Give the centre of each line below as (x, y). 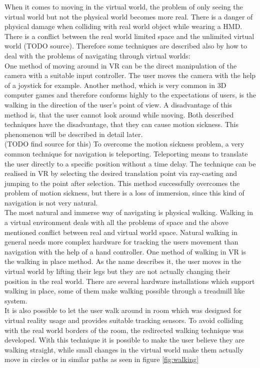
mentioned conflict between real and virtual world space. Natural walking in (121, 232)
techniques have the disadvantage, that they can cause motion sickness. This (121, 124)
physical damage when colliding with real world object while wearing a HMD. (123, 26)
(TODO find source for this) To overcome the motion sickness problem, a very (124, 144)
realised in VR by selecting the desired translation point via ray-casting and (121, 173)
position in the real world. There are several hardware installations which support (130, 281)
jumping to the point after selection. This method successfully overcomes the (122, 183)
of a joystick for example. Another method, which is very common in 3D (115, 85)
